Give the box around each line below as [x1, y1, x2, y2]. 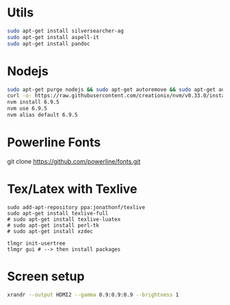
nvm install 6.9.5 [7, 99, 60, 106]
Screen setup [7, 269, 85, 284]
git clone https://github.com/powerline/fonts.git [7, 157, 141, 165]
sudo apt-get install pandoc [7, 40, 90, 47]
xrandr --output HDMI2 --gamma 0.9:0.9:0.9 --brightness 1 [7, 291, 179, 298]
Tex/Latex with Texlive [7, 182, 138, 197]
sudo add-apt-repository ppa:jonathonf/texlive [7, 204, 146, 210]
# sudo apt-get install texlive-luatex [7, 216, 121, 223]
